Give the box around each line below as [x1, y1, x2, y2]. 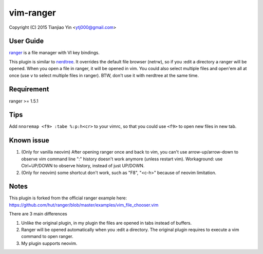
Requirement [9, 85, 50, 94]
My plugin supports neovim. [21, 240, 77, 246]
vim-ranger [9, 7, 56, 18]
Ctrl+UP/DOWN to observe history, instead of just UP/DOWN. [21, 163, 145, 169]
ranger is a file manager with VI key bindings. [9, 50, 100, 56]
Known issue [9, 137, 50, 145]
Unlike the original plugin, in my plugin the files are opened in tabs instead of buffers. [21, 220, 192, 226]
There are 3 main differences [9, 211, 68, 217]
